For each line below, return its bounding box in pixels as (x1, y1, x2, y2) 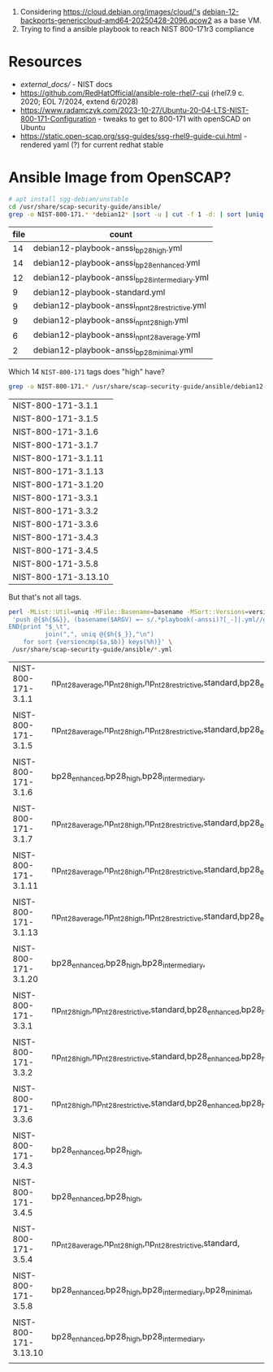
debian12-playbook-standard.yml (32, 287, 166, 298)
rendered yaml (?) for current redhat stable (19, 140, 164, 149)
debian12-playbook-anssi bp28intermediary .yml (32, 271, 210, 285)
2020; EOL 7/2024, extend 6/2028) (19, 97, 139, 106)
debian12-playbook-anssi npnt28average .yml (32, 329, 201, 342)
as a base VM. (214, 15, 262, 25)
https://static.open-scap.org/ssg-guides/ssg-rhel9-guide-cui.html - (19, 131, 248, 141)
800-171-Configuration (19, 114, 97, 123)
